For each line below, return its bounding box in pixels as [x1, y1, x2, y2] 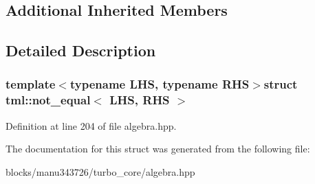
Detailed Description [6, 40, 156, 61]
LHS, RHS [109, 91, 170, 108]
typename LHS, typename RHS [69, 76, 250, 93]
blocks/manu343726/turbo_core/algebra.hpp [6, 164, 195, 179]
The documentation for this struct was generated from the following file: [6, 141, 310, 156]
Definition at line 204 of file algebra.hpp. [6, 118, 177, 133]
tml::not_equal [6, 91, 91, 108]
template [6, 76, 56, 93]
